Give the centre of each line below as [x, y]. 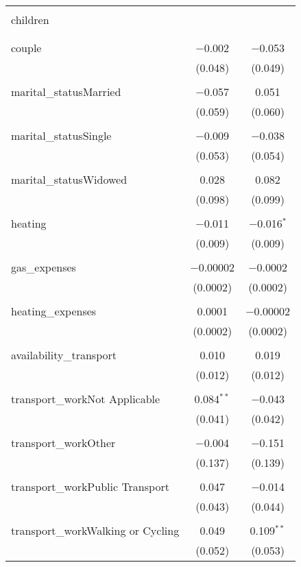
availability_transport [64, 355]
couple [26, 48]
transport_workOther [63, 443]
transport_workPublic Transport [90, 486]
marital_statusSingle [61, 135]
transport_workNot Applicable [86, 399]
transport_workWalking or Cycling [95, 530]
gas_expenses [44, 267]
